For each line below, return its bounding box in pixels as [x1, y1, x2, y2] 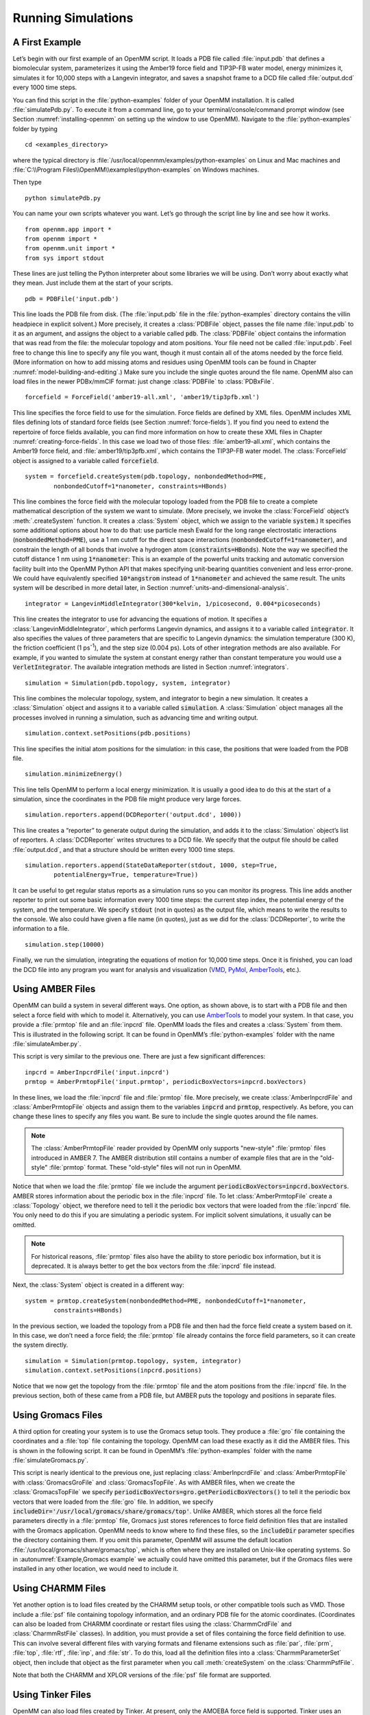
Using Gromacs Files [12, 1409, 103, 1421]
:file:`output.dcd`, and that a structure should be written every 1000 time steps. [12, 845, 236, 853]
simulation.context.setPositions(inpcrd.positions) [25, 1367, 202, 1375]
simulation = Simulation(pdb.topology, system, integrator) [25, 679, 231, 687]
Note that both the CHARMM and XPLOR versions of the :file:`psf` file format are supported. [12, 1670, 272, 1679]
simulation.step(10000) [25, 941, 105, 948]
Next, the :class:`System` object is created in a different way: [12, 1281, 184, 1289]
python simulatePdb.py [25, 194, 101, 202]
